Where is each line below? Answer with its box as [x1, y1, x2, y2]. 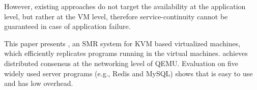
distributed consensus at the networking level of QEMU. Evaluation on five [4, 57, 239, 68]
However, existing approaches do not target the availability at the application [4, 1, 246, 11]
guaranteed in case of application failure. [4, 21, 131, 32]
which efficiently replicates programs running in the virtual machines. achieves [4, 48, 248, 58]
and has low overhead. [4, 78, 73, 88]
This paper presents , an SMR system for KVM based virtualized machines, [4, 38, 241, 48]
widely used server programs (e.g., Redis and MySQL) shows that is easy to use [4, 68, 253, 78]
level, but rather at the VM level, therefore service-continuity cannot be [4, 11, 228, 21]
